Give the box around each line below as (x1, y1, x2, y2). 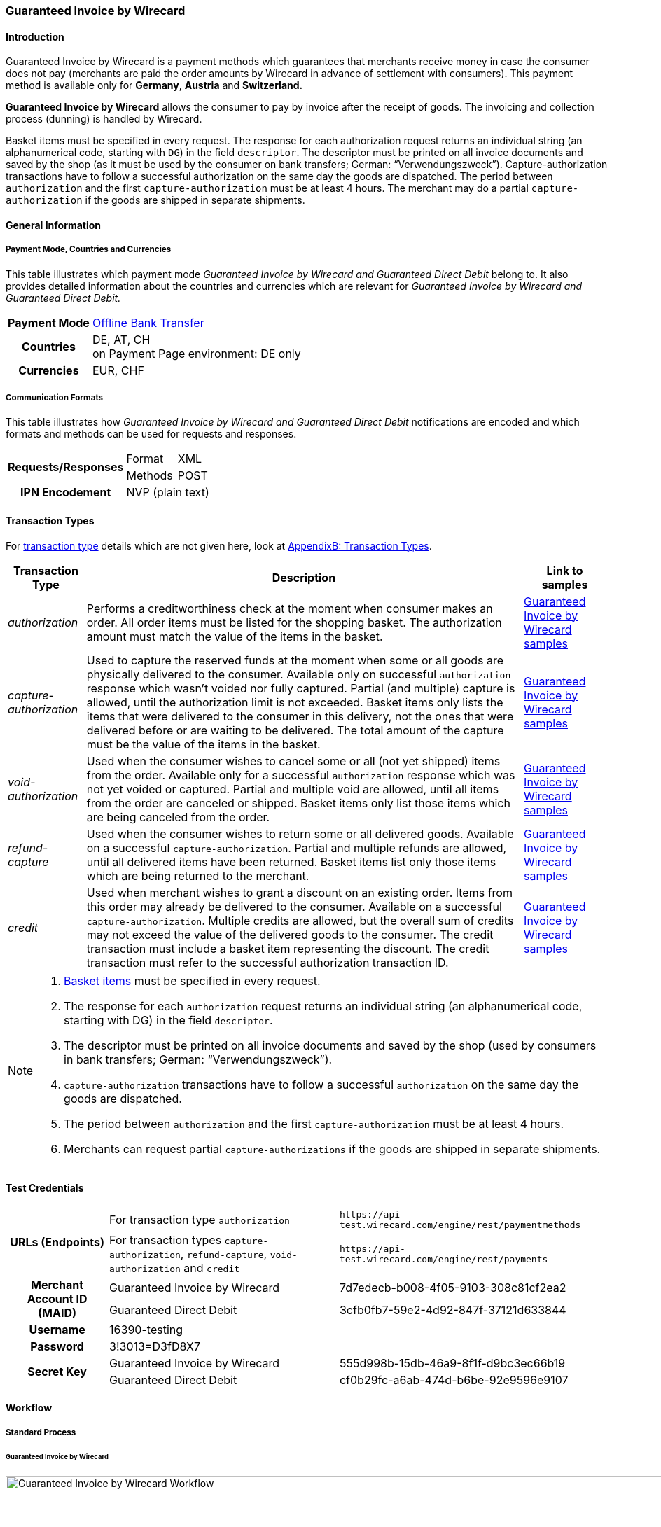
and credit (183, 1260, 240, 1275)
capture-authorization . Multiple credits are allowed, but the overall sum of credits (86, 913, 514, 928)
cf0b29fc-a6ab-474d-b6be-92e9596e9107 (339, 1372, 569, 1387)
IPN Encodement (20, 485, 111, 500)
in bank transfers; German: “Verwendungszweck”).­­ (64, 1052, 333, 1066)
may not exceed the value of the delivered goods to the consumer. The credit (86, 927, 494, 942)
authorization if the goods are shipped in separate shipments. (6, 194, 305, 207)
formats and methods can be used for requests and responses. (6, 428, 297, 440)
